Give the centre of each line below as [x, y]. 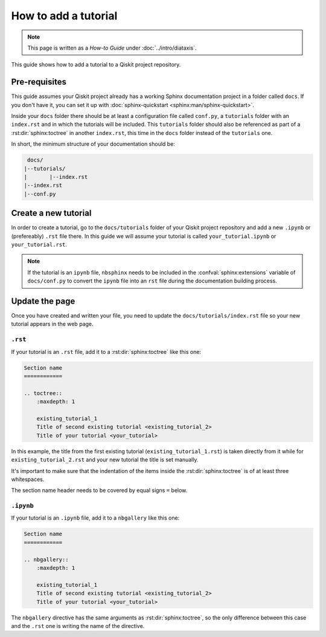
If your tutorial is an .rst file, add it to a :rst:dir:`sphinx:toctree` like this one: [106, 351]
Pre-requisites [39, 82]
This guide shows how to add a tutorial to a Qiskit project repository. [96, 65]
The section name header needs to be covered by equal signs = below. [99, 491]
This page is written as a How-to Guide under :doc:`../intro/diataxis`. [112, 48]
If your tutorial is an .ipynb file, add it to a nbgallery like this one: [95, 518]
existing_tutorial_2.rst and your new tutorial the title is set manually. [105, 460]
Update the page [43, 301]
